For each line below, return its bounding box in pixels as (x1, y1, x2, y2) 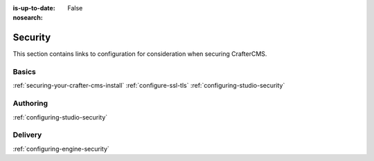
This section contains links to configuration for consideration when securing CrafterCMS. (12, 50, 267, 58)
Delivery (12, 130, 42, 140)
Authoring (12, 99, 48, 108)
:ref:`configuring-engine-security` (12, 144, 110, 153)
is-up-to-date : (12, 4, 55, 12)
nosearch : (12, 14, 43, 22)
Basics (12, 67, 36, 77)
